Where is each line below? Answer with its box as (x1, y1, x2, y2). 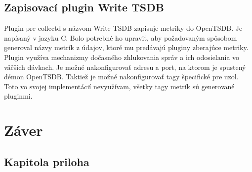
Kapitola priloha (4, 154, 89, 169)
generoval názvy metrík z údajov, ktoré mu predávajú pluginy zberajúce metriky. (4, 42, 249, 53)
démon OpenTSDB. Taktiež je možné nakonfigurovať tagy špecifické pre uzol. (4, 71, 239, 82)
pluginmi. (4, 91, 33, 101)
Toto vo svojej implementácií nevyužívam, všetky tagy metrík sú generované (4, 81, 235, 91)
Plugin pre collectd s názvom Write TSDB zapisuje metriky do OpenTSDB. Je (4, 23, 243, 33)
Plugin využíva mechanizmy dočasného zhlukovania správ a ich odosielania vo (4, 52, 240, 62)
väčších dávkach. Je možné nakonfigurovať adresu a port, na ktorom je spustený (4, 61, 246, 72)
